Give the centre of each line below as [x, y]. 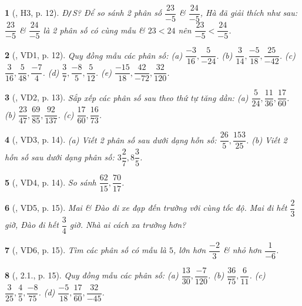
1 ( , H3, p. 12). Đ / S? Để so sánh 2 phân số [83, 13]
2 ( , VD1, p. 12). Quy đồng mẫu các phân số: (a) [94, 55]
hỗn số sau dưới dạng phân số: [60, 157]
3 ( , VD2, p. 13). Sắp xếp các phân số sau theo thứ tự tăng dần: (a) [127, 97]
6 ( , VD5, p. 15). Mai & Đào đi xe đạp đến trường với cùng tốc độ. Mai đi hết [146, 208]
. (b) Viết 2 [266, 139]
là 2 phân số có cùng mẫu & [94, 30]
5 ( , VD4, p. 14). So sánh [51, 182]
